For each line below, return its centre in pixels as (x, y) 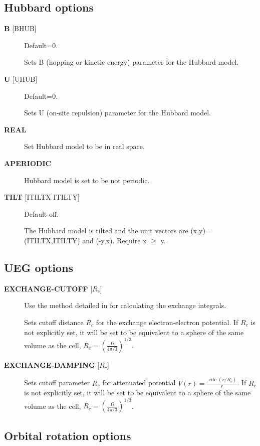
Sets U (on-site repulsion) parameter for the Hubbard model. (118, 113)
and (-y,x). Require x (114, 240)
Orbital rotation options (68, 435)
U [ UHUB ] (21, 79)
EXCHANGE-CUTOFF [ (48, 288)
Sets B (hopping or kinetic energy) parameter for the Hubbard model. (132, 62)
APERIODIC (28, 163)
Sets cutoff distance (54, 322)
